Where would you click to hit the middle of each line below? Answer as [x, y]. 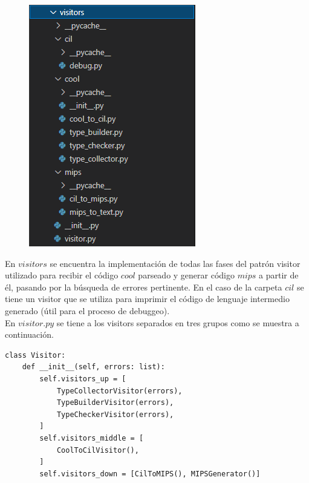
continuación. [29, 334]
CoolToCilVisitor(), [98, 450]
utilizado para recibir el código [62, 275]
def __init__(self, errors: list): [93, 367]
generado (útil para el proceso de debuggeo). [87, 310]
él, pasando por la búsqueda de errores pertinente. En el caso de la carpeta [144, 287]
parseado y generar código [187, 275]
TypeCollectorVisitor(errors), [119, 391]
